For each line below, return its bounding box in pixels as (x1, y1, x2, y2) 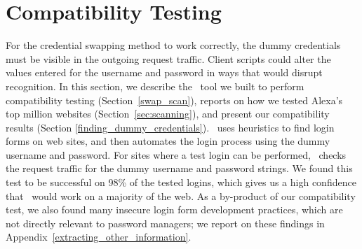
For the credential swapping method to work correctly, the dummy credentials (6, 38, 341, 52)
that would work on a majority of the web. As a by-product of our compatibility (6, 188, 356, 203)
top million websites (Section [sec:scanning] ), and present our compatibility (6, 106, 330, 121)
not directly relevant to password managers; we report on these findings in (6, 215, 325, 230)
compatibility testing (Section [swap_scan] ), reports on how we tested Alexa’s (6, 92, 343, 107)
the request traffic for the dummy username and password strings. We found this (6, 161, 353, 176)
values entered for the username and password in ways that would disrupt (6, 65, 323, 80)
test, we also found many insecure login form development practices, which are (6, 202, 343, 217)
